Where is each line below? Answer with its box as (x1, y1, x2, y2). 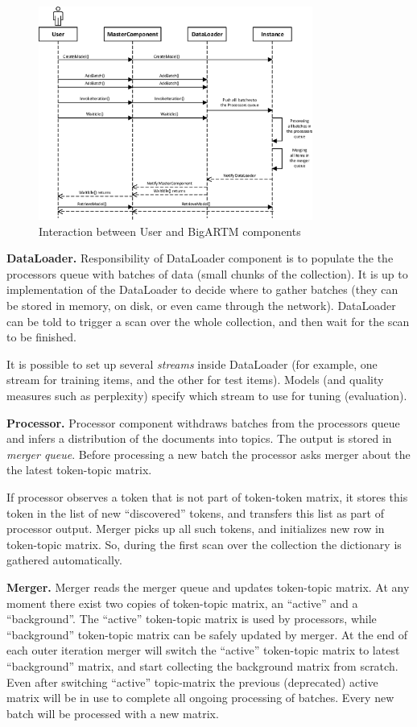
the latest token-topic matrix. (6, 461, 152, 478)
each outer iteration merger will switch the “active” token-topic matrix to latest (6, 642, 400, 659)
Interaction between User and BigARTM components (39, 222, 301, 239)
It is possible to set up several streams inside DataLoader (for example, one (6, 355, 378, 372)
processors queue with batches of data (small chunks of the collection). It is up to (6, 265, 408, 282)
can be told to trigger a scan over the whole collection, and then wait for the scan (6, 312, 410, 329)
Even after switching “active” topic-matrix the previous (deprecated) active (6, 673, 378, 690)
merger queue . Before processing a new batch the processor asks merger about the (6, 445, 411, 462)
